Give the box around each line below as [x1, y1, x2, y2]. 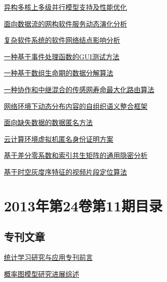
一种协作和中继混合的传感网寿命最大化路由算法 [4, 84, 154, 94]
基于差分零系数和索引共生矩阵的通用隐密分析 [4, 150, 147, 160]
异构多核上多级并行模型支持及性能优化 [4, 2, 127, 12]
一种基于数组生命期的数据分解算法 [4, 68, 113, 78]
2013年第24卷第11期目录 [4, 195, 163, 215]
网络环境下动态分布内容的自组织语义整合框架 [4, 101, 147, 111]
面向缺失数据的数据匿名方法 [4, 117, 93, 128]
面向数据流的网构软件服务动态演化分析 [4, 18, 127, 28]
